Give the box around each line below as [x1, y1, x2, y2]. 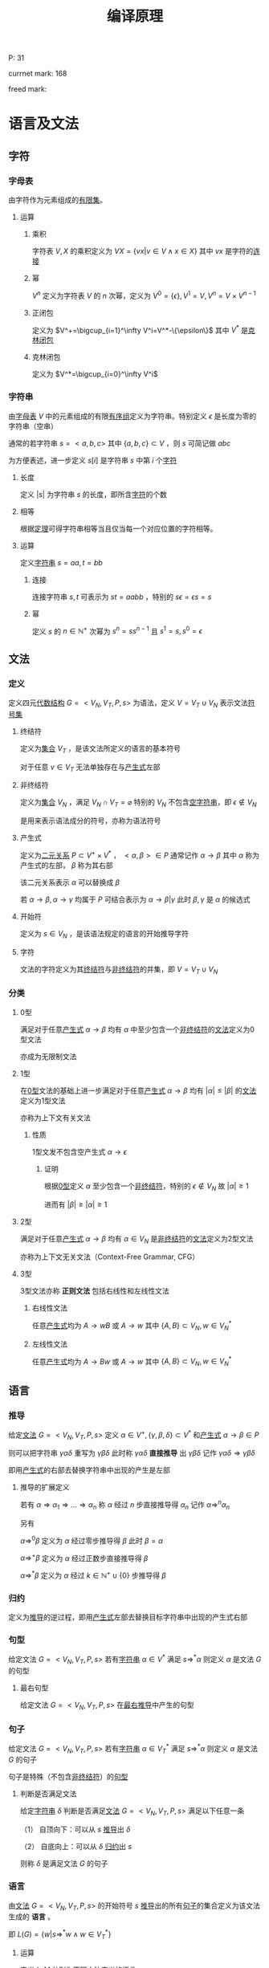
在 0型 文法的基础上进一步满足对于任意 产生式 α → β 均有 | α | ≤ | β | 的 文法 [19, 1086, 257, 1095]
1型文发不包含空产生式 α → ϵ [31, 1147, 127, 1156]
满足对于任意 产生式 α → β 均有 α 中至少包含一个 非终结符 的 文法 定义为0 [19, 1025, 255, 1034]
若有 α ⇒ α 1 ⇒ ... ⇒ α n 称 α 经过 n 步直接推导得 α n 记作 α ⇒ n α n [19, 1498, 230, 1511]
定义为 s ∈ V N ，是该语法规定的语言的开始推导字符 [19, 928, 190, 940]
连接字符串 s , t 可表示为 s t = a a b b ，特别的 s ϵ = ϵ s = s [31, 592, 212, 601]
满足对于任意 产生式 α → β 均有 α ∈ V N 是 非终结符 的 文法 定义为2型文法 [19, 1233, 254, 1245]
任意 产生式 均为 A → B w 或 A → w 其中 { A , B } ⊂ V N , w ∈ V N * [31, 1355, 232, 1368]
